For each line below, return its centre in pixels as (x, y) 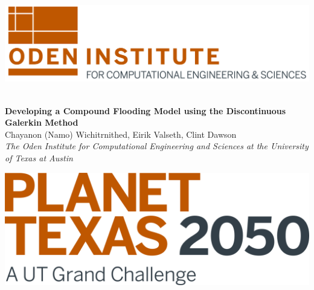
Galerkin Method (42, 122)
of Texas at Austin (39, 158)
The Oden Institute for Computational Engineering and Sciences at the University (157, 146)
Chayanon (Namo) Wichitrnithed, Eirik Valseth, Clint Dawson (121, 134)
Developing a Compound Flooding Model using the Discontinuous (146, 110)
